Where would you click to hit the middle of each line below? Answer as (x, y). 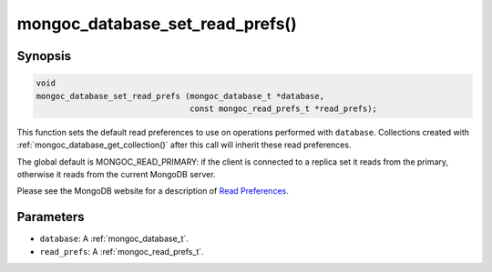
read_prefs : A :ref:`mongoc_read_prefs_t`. (122, 251)
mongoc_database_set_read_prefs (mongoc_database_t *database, (180, 96)
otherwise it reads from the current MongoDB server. (116, 175)
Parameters (51, 217)
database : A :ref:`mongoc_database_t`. (114, 239)
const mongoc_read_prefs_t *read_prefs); (284, 108)
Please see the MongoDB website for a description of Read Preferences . (153, 191)
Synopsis (44, 56)
